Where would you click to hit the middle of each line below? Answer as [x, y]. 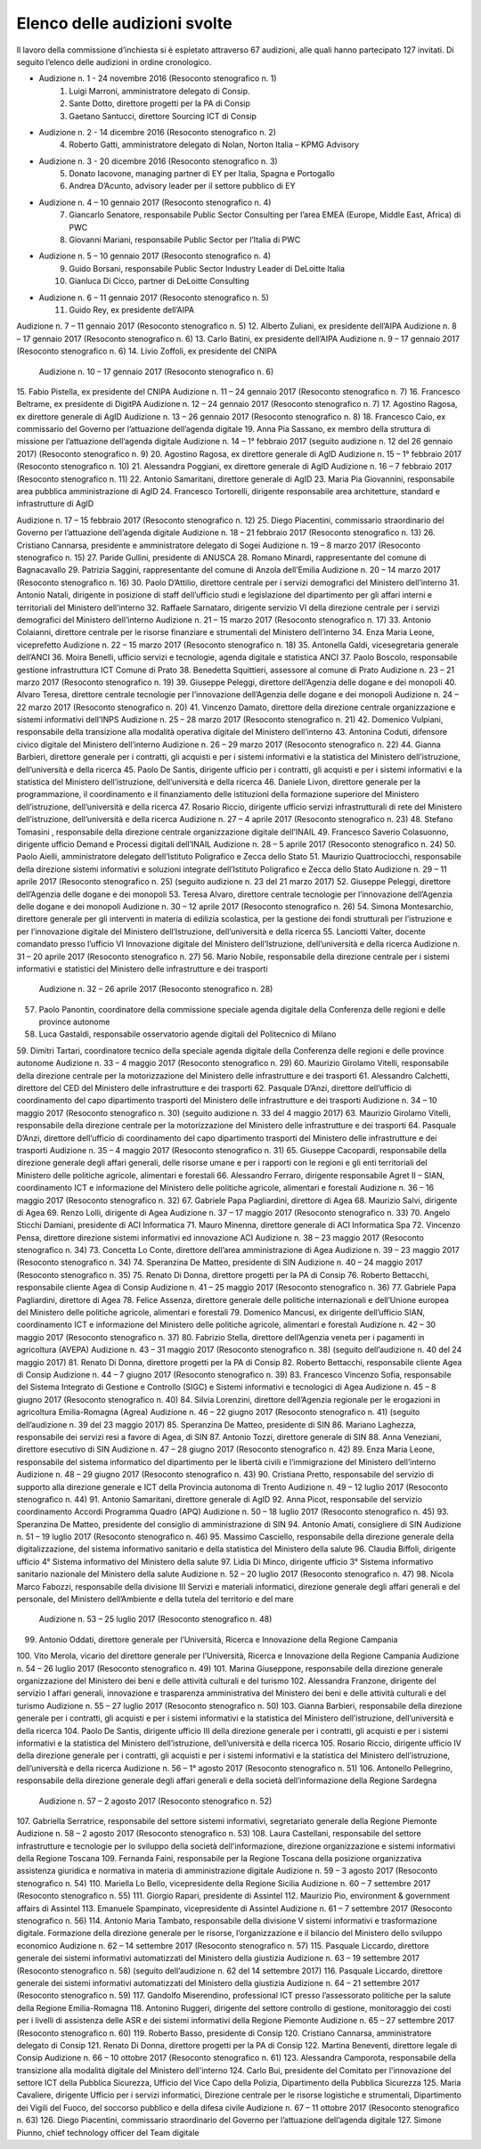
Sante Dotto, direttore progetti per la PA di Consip [160, 103]
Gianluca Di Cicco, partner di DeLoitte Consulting [159, 281]
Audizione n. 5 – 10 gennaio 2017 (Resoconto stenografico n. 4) [155, 256]
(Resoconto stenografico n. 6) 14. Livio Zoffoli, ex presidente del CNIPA [147, 351]
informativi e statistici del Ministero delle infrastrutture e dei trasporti [142, 969]
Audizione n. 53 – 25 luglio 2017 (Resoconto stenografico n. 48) [155, 1619]
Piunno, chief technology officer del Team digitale [108, 2132]
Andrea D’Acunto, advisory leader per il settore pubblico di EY [182, 186]
